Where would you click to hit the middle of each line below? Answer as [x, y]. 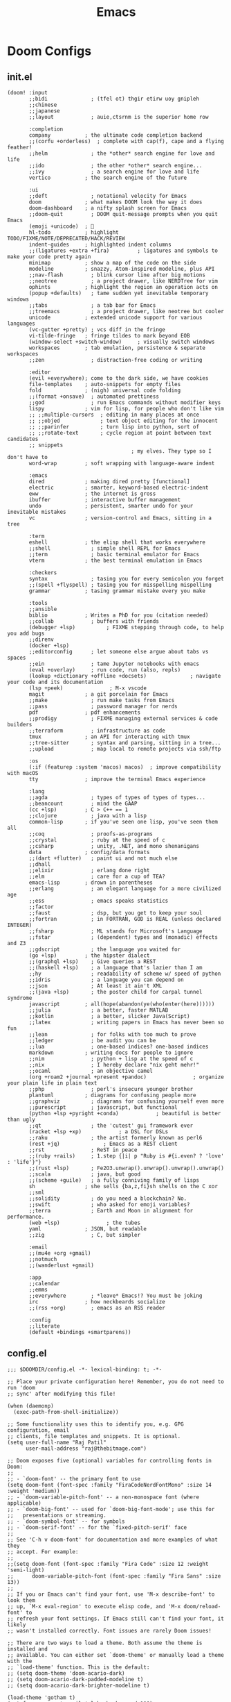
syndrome [20, 998]
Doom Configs [49, 51]
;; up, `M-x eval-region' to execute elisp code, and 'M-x [94, 1606]
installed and [28, 1649]
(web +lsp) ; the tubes [84, 1223]
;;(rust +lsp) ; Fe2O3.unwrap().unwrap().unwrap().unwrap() [127, 1168]
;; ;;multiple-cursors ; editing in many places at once [114, 415]
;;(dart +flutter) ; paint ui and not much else [103, 858]
